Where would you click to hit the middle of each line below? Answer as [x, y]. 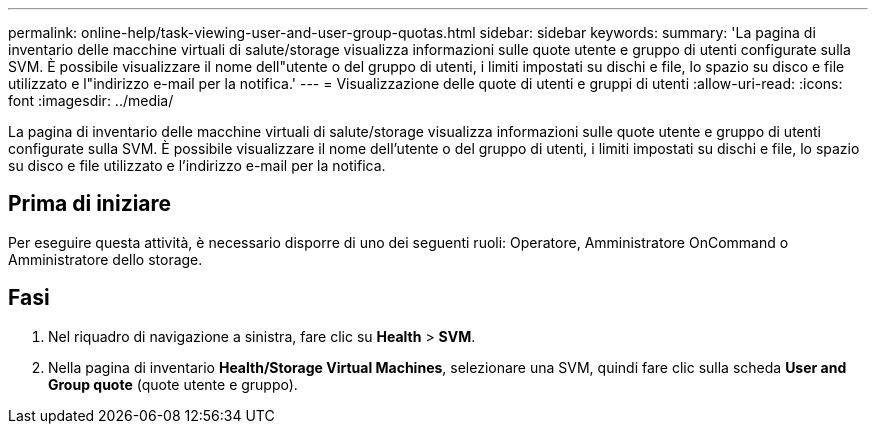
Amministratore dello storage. [105, 259]
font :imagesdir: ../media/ [91, 100]
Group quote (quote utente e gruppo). [173, 384]
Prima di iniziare [90, 204]
